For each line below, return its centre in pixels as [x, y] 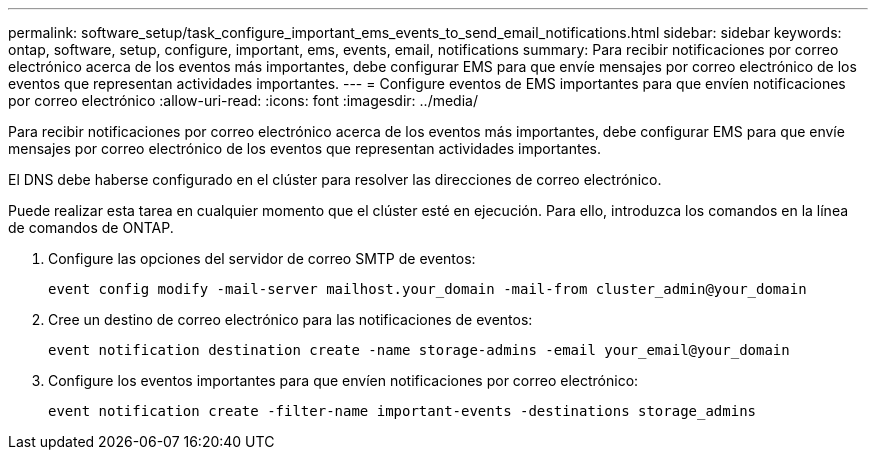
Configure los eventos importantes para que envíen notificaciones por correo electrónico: [343, 380]
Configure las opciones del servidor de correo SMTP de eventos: [262, 258]
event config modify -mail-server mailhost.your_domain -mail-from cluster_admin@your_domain [427, 289]
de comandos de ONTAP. [91, 227]
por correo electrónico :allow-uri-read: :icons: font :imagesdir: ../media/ [243, 100]
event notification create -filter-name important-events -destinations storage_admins [402, 411]
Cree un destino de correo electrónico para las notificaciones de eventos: [290, 319]
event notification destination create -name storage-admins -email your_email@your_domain [419, 350]
